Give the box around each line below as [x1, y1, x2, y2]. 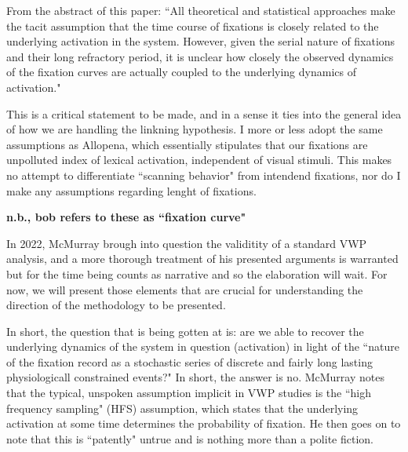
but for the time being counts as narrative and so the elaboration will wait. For [6, 265, 388, 282]
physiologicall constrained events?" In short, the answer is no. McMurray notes [6, 369, 384, 385]
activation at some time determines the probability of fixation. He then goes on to [6, 415, 401, 432]
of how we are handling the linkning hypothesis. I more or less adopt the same [6, 121, 383, 137]
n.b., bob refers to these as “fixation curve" [6, 209, 246, 225]
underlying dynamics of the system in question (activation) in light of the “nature [6, 338, 399, 355]
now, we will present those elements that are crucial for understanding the [6, 281, 363, 297]
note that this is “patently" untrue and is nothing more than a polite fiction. [6, 430, 373, 447]
